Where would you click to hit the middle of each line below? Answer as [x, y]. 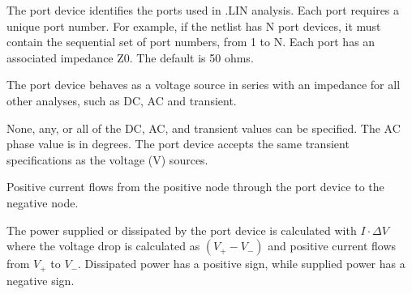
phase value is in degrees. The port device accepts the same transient [178, 144]
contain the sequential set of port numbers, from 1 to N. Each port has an [191, 42]
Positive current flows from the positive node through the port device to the [195, 187]
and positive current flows [332, 246]
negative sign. [41, 280]
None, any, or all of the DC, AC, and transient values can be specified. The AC [204, 128]
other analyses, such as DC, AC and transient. [122, 100]
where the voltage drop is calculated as [103, 246]
